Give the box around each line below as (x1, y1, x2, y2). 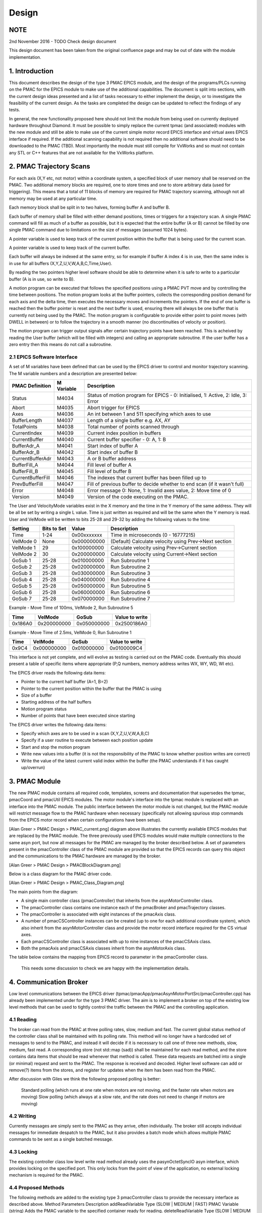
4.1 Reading (9, 1016, 37, 1023)
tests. (9, 107, 20, 113)
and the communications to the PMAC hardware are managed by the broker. (9, 853, 161, 859)
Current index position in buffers (87, 430, 161, 437)
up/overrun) (21, 764, 46, 770)
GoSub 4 (12, 576, 33, 583)
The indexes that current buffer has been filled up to (87, 475, 207, 481)
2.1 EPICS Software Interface (9, 353, 78, 360)
